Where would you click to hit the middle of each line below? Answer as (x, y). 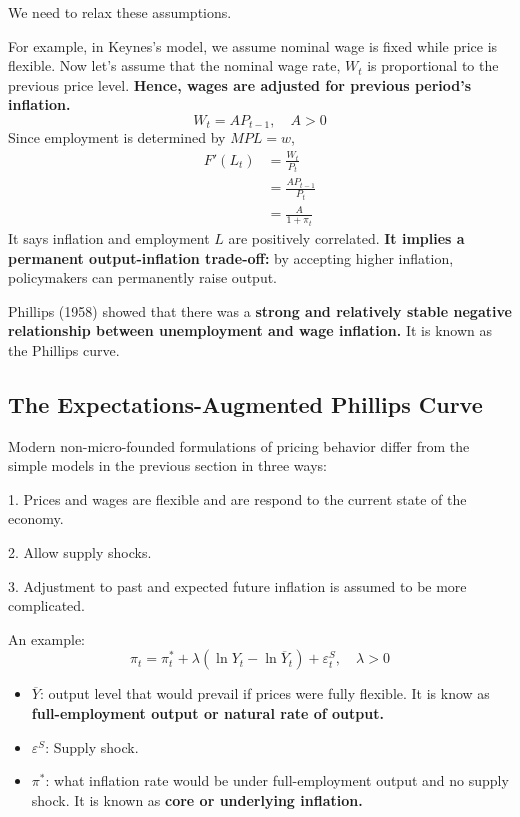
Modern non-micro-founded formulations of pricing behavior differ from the (239, 445)
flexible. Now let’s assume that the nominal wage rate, (174, 65)
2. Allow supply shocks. (80, 552)
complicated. (46, 605)
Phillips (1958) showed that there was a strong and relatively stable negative (260, 310)
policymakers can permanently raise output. (143, 277)
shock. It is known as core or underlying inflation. (197, 799)
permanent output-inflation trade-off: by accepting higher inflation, (231, 257)
